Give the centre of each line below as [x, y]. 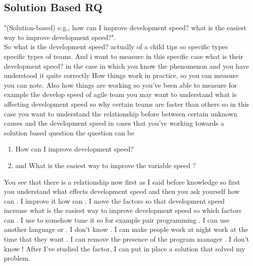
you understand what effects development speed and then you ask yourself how [122, 191]
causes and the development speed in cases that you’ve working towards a [114, 123]
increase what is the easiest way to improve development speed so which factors [123, 210]
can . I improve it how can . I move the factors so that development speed [114, 200]
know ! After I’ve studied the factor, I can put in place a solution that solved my [125, 248]
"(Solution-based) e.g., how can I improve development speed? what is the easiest [125, 28]
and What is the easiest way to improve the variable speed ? [106, 165]
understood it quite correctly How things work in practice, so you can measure [121, 75]
